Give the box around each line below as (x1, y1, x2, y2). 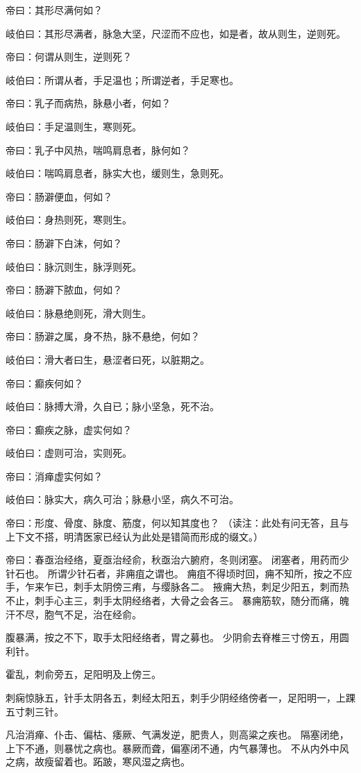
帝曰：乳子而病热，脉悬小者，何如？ (6, 96, 171, 110)
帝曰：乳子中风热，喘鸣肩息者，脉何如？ (6, 142, 190, 157)
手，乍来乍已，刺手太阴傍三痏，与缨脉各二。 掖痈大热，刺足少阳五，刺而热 (6, 579, 349, 594)
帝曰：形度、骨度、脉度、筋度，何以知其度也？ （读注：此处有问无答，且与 (6, 516, 349, 530)
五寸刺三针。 (6, 704, 64, 718)
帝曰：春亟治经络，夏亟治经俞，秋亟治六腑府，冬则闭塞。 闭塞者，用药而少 (6, 552, 349, 567)
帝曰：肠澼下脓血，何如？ (6, 282, 122, 297)
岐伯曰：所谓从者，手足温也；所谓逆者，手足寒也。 (6, 72, 239, 87)
